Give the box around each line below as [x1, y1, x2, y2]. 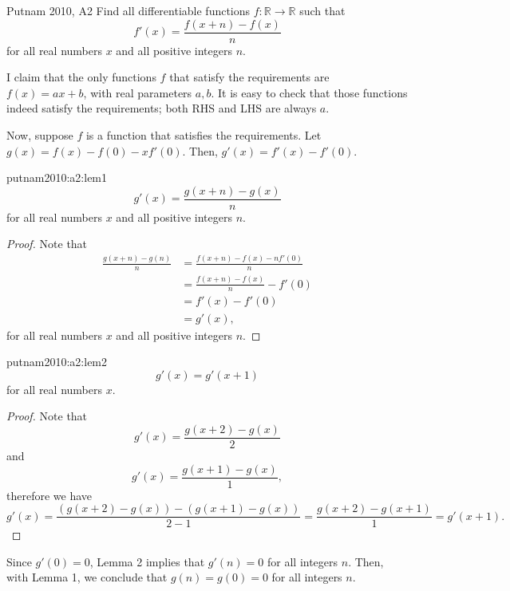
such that [299, 2, 346, 18]
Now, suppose [6, 127, 73, 144]
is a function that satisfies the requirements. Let [85, 127, 322, 144]
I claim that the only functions [6, 69, 156, 85]
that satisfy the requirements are [169, 69, 330, 85]
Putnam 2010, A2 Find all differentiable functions [6, 2, 251, 18]
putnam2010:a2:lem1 [6, 169, 108, 186]
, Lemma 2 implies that [89, 553, 205, 569]
